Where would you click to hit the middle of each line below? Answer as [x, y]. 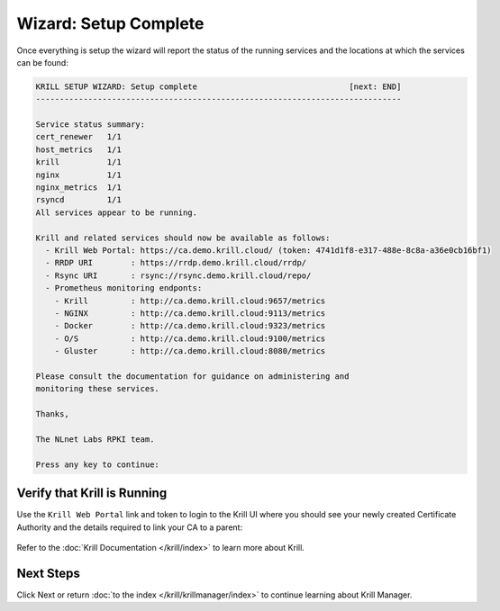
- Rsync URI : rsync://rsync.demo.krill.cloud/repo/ [178, 275]
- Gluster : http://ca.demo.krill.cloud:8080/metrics [190, 351]
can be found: [43, 62]
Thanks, [52, 414]
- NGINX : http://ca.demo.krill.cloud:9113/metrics [190, 313]
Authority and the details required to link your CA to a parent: [130, 527]
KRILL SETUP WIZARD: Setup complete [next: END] [218, 86]
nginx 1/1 [78, 175]
